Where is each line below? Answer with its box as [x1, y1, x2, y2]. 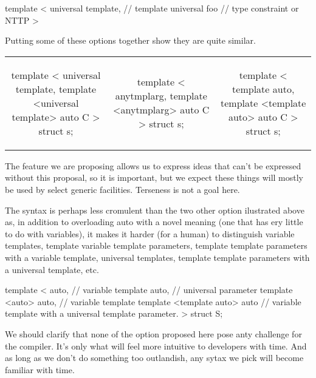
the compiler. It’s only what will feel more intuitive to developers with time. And [5, 339, 307, 352]
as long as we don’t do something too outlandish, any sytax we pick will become [5, 351, 304, 364]
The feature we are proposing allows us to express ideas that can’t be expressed [5, 159, 301, 172]
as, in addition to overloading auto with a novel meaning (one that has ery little [5, 215, 303, 228]
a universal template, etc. [5, 263, 99, 275]
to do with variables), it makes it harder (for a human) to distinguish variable [5, 227, 295, 240]
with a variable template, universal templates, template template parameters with [5, 251, 310, 263]
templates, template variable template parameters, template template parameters [5, 239, 307, 252]
